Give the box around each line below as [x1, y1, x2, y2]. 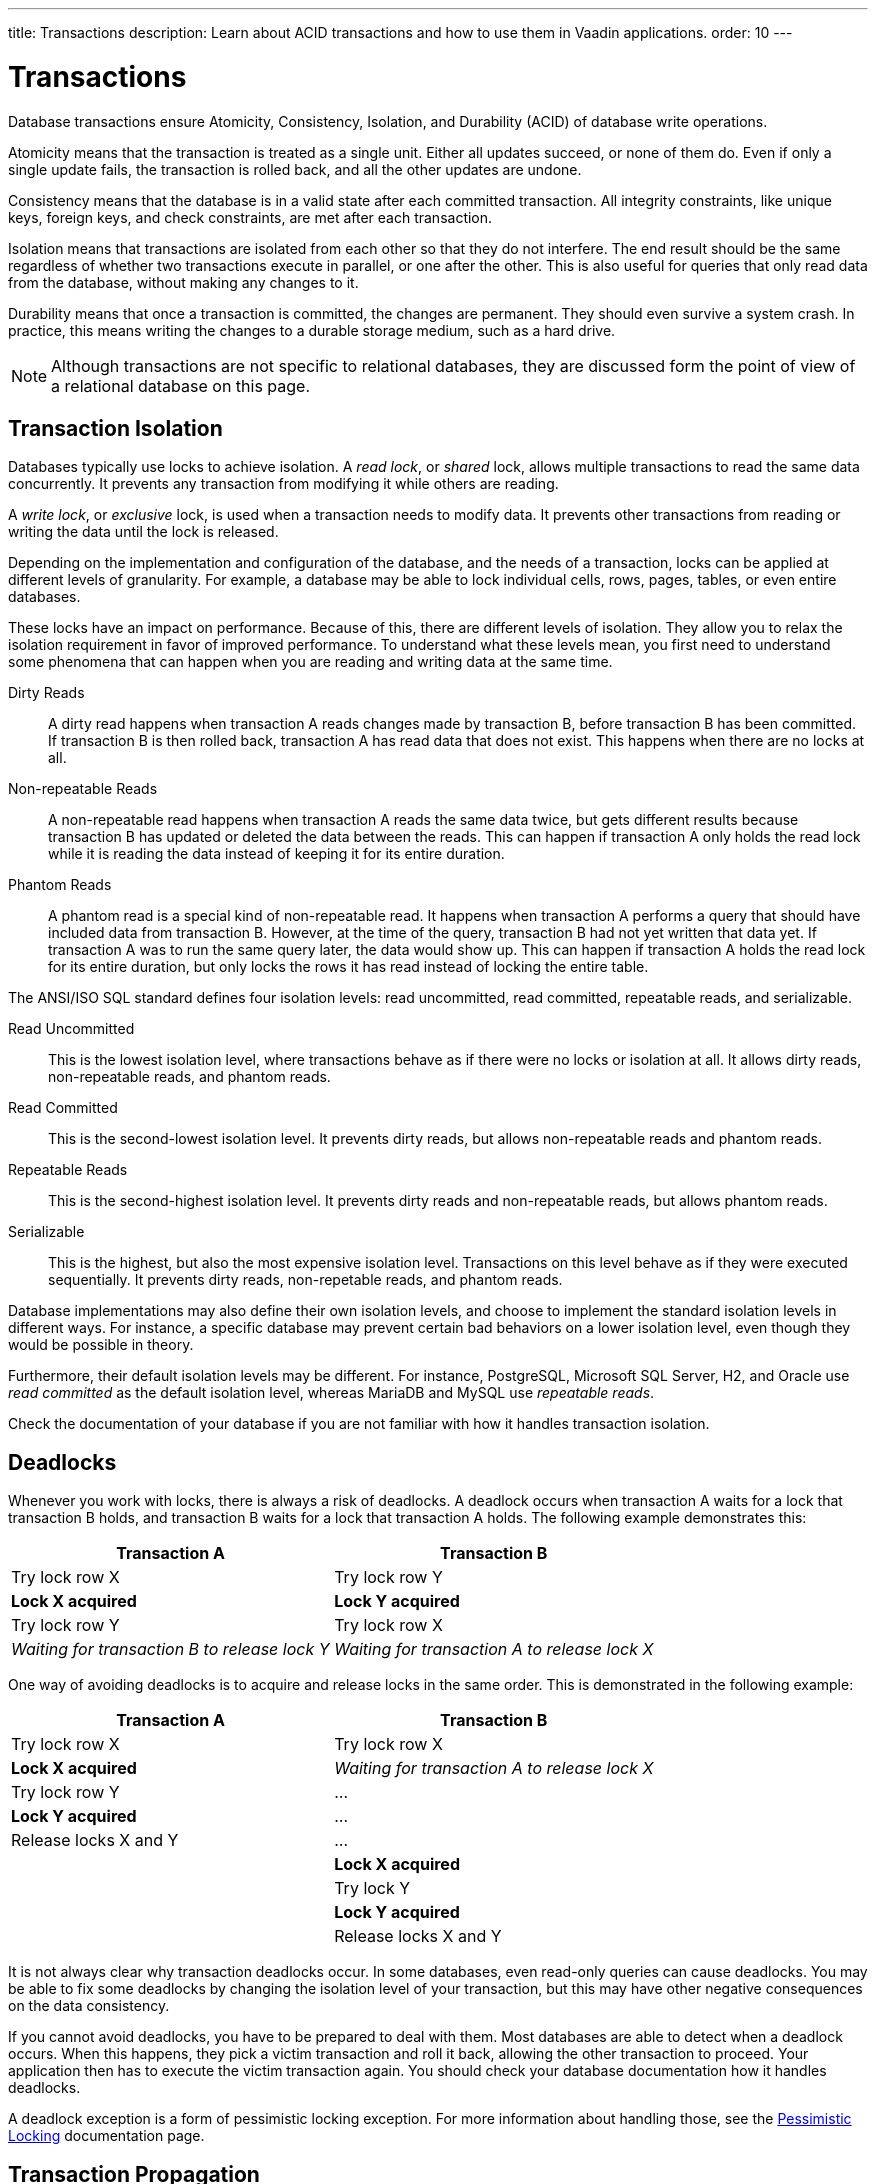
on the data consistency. [8, 1997, 170, 2015]
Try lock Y [334, 1878, 411, 1899]
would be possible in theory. [8, 1336, 194, 1354]
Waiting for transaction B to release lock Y [11, 1639, 330, 1660]
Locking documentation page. [8, 2127, 205, 2145]
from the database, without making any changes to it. [8, 273, 359, 291]
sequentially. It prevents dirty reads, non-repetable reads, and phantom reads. [48, 1271, 563, 1289]
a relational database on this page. [51, 375, 311, 396]
